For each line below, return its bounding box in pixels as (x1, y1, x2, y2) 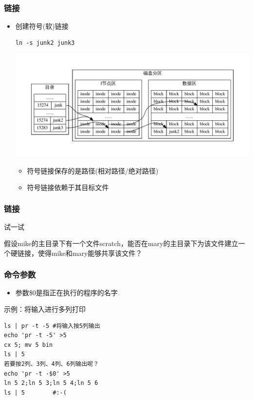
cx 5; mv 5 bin (4, 341, 53, 348)
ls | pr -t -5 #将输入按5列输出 (4, 322, 100, 329)
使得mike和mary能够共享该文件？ (37, 248, 143, 258)
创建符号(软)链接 (15, 21, 69, 31)
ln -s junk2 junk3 (15, 39, 75, 46)
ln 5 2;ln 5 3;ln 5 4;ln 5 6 (4, 380, 98, 387)
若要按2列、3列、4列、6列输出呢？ (4, 360, 99, 367)
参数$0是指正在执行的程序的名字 (15, 287, 118, 298)
